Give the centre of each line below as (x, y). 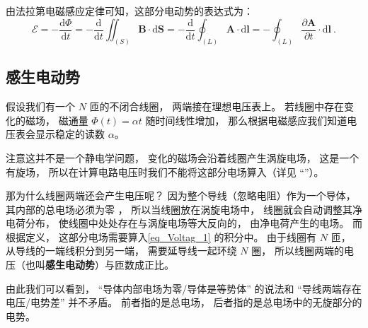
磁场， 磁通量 (57, 120)
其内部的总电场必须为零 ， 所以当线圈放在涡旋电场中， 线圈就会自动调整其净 (184, 209)
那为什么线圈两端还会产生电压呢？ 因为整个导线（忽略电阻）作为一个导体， (181, 195)
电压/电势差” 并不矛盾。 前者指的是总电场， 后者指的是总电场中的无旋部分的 (184, 302)
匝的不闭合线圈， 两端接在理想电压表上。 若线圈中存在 (217, 106)
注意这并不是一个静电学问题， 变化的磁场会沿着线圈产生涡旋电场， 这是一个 (183, 157)
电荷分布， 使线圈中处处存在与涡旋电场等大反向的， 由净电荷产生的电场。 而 (184, 223)
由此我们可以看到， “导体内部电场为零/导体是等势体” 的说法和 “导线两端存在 (184, 288)
